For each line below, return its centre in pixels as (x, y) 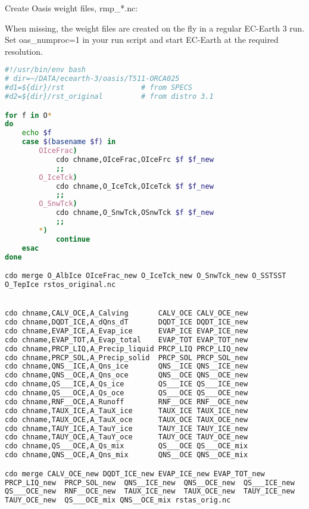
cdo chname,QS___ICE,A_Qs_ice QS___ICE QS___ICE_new (127, 384)
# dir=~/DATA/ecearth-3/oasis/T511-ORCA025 (92, 79)
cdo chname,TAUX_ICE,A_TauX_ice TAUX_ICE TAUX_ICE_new (127, 410)
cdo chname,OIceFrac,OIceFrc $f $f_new (135, 159)
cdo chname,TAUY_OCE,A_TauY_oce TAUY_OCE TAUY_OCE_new (127, 437)
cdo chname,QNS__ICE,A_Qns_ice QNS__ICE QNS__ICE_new (127, 366)
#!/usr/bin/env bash (46, 70)
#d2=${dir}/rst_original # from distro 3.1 (109, 96)
